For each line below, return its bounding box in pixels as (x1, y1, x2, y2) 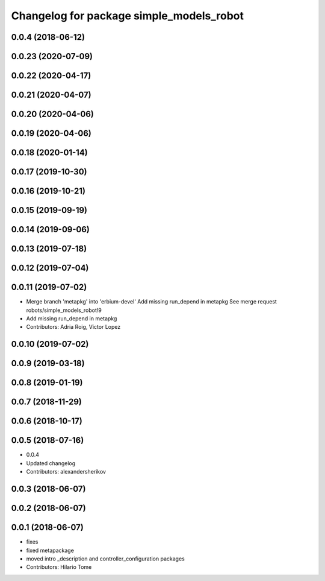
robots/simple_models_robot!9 (26, 306, 102, 314)
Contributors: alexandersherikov (26, 468, 107, 475)
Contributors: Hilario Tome (26, 564, 92, 571)
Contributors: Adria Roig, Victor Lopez (26, 323, 121, 331)
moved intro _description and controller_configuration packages (26, 555, 185, 562)
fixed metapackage (26, 547, 75, 554)
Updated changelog (26, 459, 76, 467)
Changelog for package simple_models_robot (11, 9, 244, 22)
